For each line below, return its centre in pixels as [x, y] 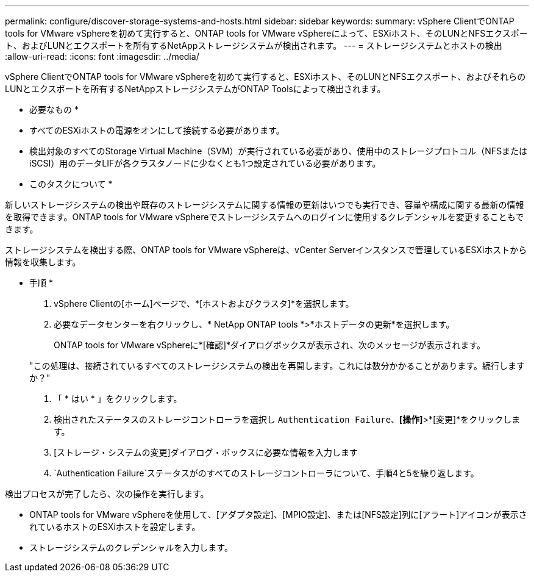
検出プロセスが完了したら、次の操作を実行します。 [107, 494]
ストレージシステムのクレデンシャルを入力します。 [131, 547]
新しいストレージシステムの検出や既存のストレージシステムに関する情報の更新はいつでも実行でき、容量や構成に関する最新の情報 [265, 205]
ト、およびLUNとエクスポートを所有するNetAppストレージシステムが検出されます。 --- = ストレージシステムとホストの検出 [254, 45]
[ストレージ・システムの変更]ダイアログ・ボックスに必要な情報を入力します [206, 452]
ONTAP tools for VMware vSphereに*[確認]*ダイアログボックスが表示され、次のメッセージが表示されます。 [270, 345]
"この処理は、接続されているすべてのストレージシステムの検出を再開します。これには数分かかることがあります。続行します [277, 366]
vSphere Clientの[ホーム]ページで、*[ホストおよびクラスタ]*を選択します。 [204, 303]
